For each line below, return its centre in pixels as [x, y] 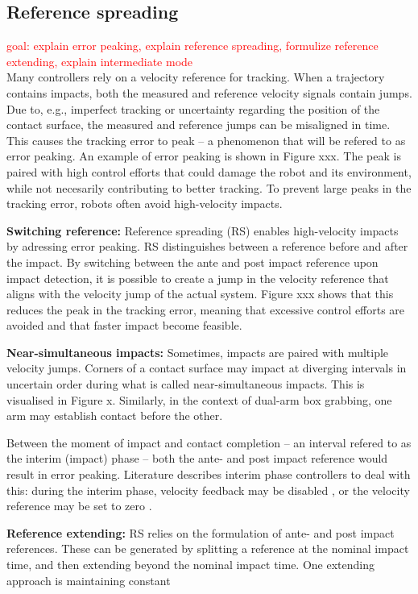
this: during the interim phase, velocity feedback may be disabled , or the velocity [208, 490]
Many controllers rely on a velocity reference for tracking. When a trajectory [196, 77]
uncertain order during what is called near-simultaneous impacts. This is [186, 384]
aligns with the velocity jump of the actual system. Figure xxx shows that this [200, 294]
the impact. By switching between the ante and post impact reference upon [192, 262]
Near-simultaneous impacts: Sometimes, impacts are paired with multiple [198, 352]
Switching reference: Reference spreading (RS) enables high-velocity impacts [203, 230]
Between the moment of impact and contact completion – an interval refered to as [209, 442]
